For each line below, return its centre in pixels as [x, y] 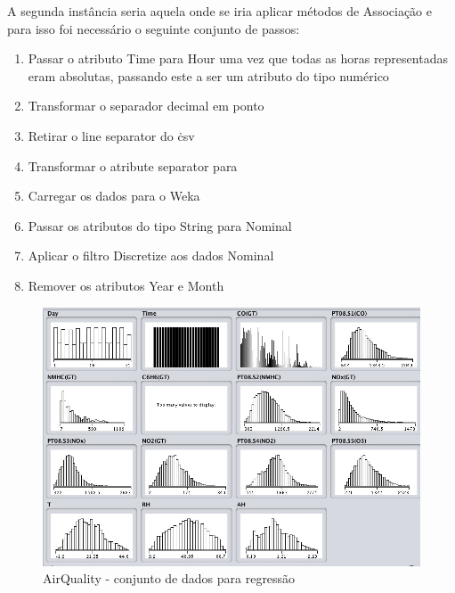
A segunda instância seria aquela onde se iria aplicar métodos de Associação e [219, 11]
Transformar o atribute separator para [133, 165]
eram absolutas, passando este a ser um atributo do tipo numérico [208, 75]
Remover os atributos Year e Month [126, 285]
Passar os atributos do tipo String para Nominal [160, 225]
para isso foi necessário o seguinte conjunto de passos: [154, 28]
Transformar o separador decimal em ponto [146, 106]
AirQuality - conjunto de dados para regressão [169, 578]
